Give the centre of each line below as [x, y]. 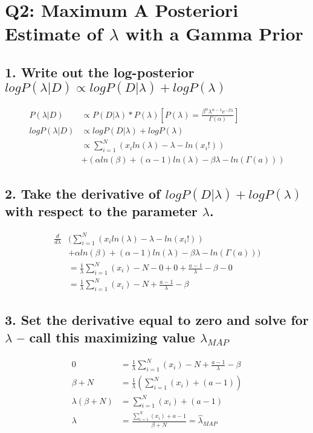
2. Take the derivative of [83, 193]
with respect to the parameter [101, 211]
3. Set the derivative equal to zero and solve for [157, 319]
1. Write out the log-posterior [100, 72]
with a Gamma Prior [214, 34]
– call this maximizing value [106, 337]
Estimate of [54, 34]
